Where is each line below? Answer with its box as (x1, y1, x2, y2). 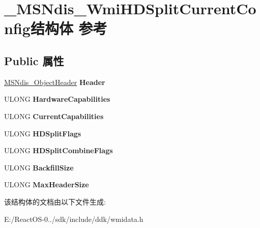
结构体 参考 (30, 18, 107, 39)
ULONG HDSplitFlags (4, 128, 81, 138)
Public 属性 (4, 52, 64, 68)
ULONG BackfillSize (4, 162, 74, 173)
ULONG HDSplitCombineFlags (4, 145, 113, 156)
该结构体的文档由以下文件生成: (4, 196, 106, 207)
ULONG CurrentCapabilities (4, 110, 104, 121)
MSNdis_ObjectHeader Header (4, 76, 105, 87)
